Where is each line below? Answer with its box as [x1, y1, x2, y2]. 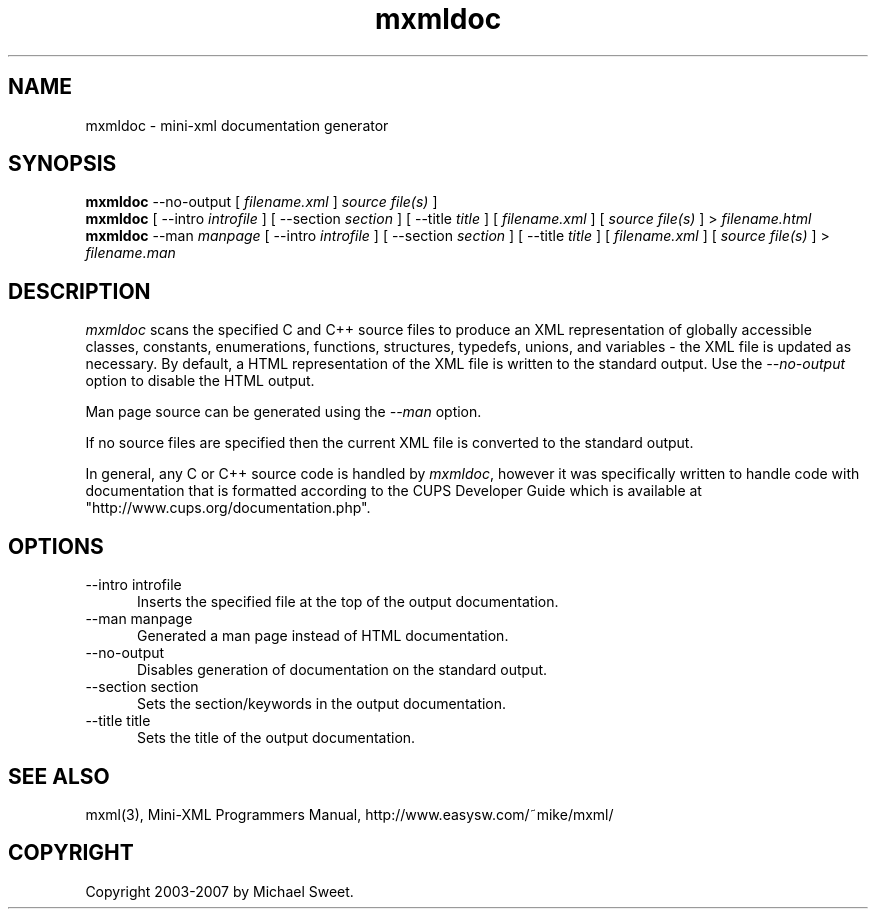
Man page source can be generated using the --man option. [85, 403, 482, 421]
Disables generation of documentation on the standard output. [137, 661, 548, 679]
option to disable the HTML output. [85, 372, 315, 390]
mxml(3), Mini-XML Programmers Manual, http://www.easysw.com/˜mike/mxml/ [85, 805, 614, 823]
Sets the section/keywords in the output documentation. [137, 695, 507, 713]
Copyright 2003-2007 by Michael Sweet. [85, 882, 354, 900]
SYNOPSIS [8, 151, 117, 177]
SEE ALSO [8, 763, 110, 789]
